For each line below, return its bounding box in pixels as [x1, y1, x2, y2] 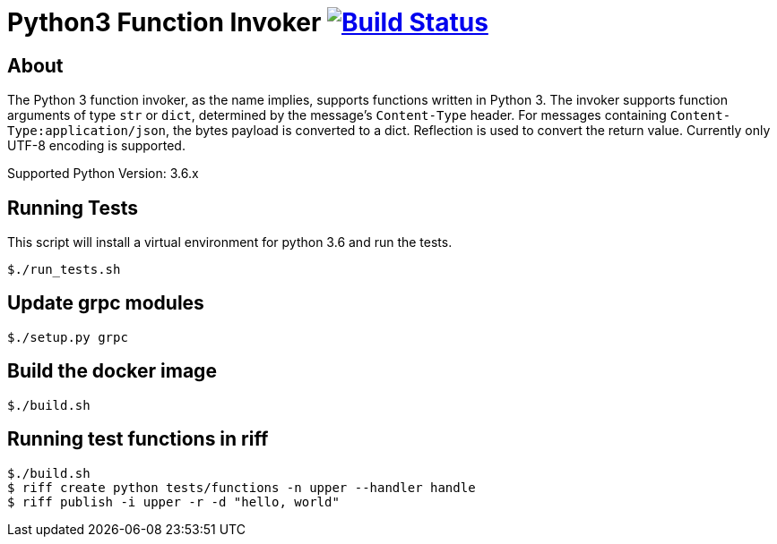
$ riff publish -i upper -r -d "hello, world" [7, 494, 340, 509]
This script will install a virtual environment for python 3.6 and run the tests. [7, 234, 453, 251]
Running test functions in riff [7, 428, 269, 451]
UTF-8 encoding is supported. [7, 138, 186, 154]
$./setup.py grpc [7, 329, 128, 344]
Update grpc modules [7, 292, 204, 315]
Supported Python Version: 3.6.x [7, 166, 199, 182]
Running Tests [7, 196, 138, 219]
